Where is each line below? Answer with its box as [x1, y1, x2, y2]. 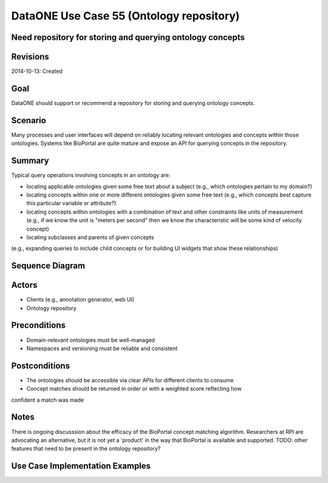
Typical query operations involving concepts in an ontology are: [11, 172, 171, 179]
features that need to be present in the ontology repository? [11, 445, 161, 452]
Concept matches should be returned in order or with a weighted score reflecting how [26, 385, 242, 393]
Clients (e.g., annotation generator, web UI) [26, 296, 135, 303]
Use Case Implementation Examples [11, 461, 151, 471]
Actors [11, 280, 38, 291]
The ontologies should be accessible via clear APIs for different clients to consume [26, 376, 234, 383]
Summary [11, 155, 49, 166]
